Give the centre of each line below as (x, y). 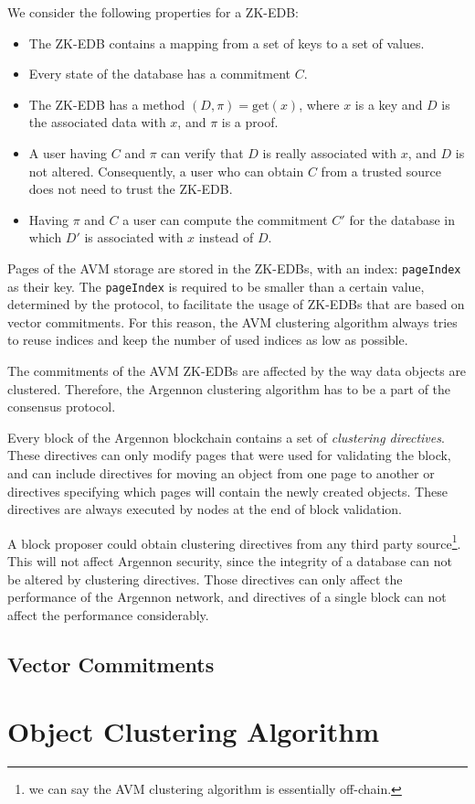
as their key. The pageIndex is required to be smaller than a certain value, (216, 286)
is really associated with (330, 152)
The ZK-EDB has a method (107, 104)
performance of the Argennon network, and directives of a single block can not (227, 597)
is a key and (389, 104)
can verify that (202, 152)
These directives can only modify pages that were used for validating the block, (229, 455)
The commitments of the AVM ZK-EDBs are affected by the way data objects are (237, 371)
